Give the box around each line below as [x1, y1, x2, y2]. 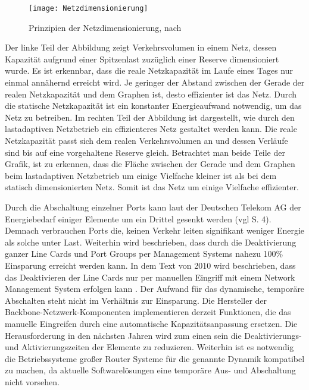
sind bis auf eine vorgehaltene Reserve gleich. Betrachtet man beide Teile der [5, 146, 285, 158]
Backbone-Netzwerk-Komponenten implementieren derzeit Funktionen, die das [5, 306, 291, 318]
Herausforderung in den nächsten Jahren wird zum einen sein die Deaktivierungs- [5, 329, 302, 341]
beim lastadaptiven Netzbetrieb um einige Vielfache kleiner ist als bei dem [5, 169, 277, 181]
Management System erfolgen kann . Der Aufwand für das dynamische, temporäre [5, 282, 305, 295]
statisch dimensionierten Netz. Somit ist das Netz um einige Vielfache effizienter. [5, 181, 299, 193]
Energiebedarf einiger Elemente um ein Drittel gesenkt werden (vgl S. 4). [5, 212, 271, 225]
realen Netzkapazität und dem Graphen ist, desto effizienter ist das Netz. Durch [5, 87, 296, 100]
